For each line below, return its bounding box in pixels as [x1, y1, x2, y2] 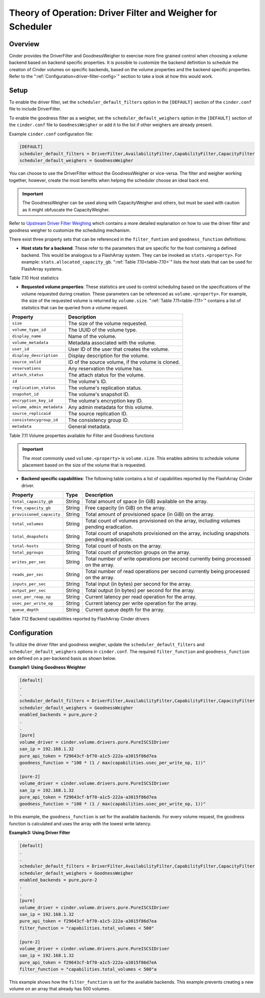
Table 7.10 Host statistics [9, 275, 59, 281]
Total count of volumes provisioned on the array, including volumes [85, 517, 240, 524]
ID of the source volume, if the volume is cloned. [68, 358, 180, 365]
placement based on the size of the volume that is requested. [22, 462, 147, 468]
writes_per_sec [12, 559, 46, 565]
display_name [12, 334, 41, 339]
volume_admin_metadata [12, 405, 63, 410]
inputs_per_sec [12, 581, 46, 587]
